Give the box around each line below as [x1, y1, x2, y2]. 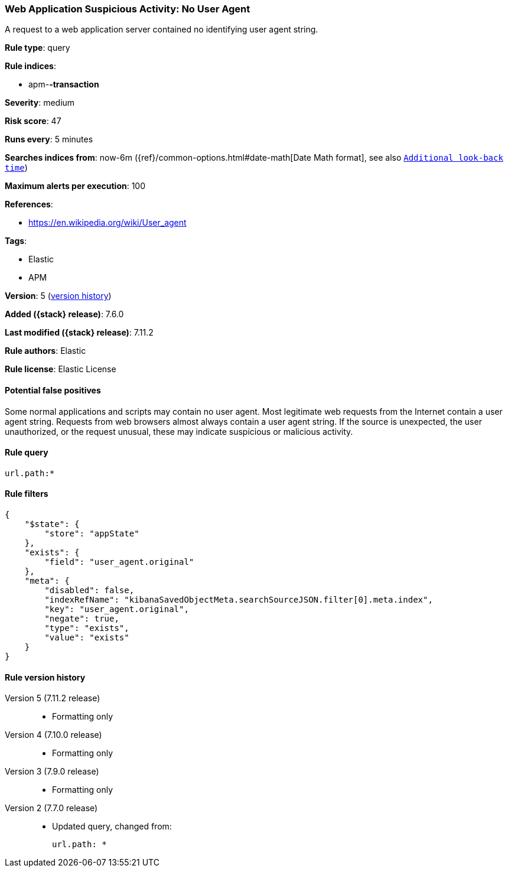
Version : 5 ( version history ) [5, 291, 112, 301]
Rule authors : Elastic [5, 346, 86, 356]
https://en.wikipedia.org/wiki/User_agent [28, 217, 187, 228]
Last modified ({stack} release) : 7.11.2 [5, 327, 154, 338]
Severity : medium [5, 97, 75, 108]
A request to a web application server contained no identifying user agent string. [5, 24, 318, 35]
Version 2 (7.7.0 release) [5, 803, 98, 814]
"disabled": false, [44, 585, 135, 596]
